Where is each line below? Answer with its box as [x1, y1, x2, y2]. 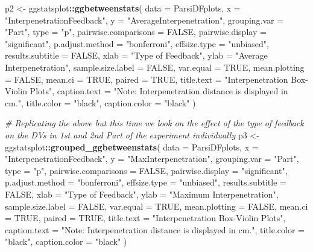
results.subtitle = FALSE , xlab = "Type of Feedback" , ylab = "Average [5, 49, 268, 62]
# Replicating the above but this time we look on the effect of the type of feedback [5, 117, 304, 129]
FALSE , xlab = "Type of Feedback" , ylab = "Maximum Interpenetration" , [5, 187, 279, 200]
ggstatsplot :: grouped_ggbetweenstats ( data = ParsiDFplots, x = [5, 140, 259, 153]
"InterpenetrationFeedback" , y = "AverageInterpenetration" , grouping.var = [5, 13, 284, 26]
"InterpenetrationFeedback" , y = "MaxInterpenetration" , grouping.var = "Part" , [5, 152, 299, 165]
